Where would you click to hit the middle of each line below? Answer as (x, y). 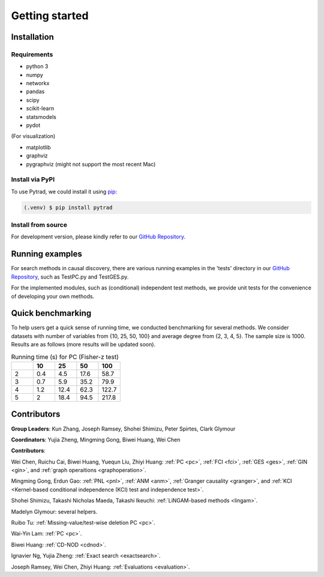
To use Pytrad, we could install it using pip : (64, 192)
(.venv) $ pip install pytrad (68, 207)
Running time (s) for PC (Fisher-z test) (65, 357)
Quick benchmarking (51, 313)
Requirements (32, 54)
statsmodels (41, 116)
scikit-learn (40, 109)
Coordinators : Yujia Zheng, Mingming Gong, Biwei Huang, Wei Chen (96, 440)
